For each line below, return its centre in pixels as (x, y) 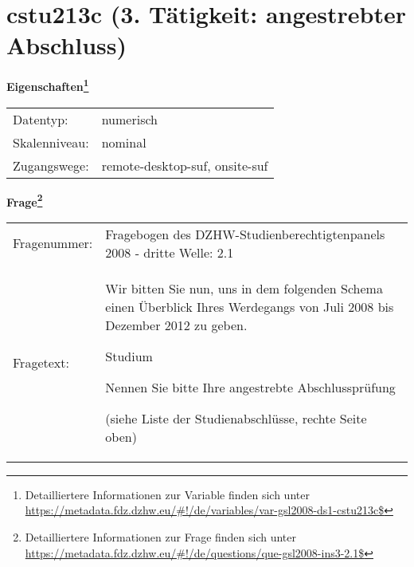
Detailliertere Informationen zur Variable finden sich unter (167, 494)
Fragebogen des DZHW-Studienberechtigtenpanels (245, 234)
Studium (129, 356)
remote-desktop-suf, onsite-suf (185, 165)
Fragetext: (41, 362)
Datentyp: (41, 119)
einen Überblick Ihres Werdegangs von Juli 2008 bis (250, 306)
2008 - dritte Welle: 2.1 (170, 252)
